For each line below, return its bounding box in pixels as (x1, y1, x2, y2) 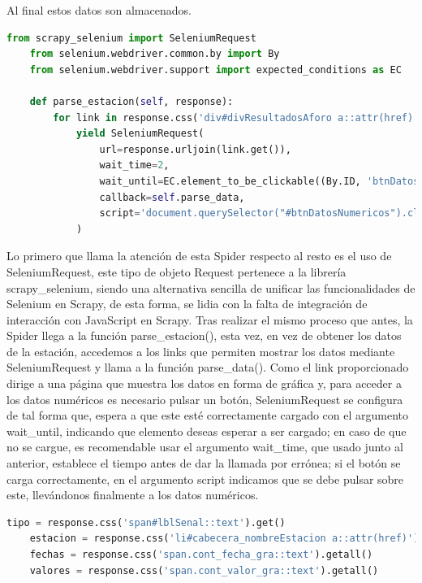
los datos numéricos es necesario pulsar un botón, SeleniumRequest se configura (6, 390, 403, 407)
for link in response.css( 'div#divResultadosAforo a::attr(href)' (53, 111, 420, 124)
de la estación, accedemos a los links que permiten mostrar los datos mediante (6, 342, 395, 359)
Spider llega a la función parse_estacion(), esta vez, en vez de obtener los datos (6, 327, 402, 344)
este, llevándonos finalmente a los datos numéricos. (6, 486, 259, 503)
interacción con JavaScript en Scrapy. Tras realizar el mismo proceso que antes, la (6, 311, 413, 328)
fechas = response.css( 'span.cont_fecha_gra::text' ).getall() (29, 549, 373, 560)
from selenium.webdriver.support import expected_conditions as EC (29, 63, 402, 76)
